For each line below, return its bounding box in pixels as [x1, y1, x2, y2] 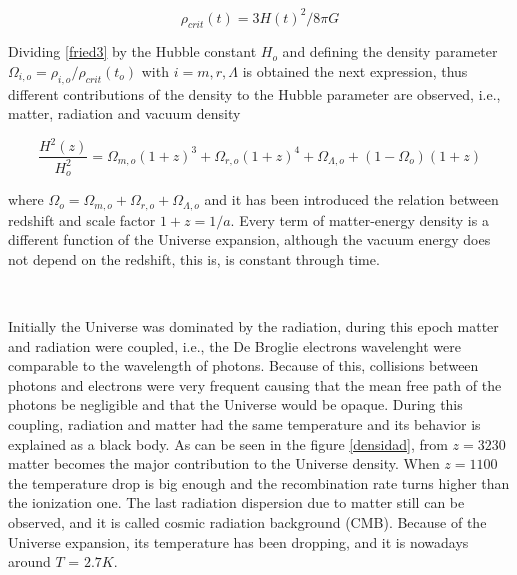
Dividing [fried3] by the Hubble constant [8, 41, 257, 62]
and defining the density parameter [282, 41, 498, 62]
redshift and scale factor [8, 209, 156, 230]
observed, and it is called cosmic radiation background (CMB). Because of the [8, 512, 487, 532]
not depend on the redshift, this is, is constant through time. [8, 248, 380, 269]
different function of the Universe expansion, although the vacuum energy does [8, 229, 491, 250]
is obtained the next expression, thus [242, 60, 468, 81]
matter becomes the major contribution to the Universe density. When [8, 453, 440, 474]
